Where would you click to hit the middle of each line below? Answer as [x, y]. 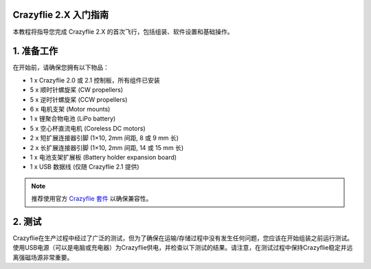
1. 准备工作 [35, 51]
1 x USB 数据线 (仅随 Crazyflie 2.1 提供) [85, 167]
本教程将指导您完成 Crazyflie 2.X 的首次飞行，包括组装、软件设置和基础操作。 [123, 32]
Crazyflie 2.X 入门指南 [61, 15]
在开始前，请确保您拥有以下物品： [61, 67]
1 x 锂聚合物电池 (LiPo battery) [73, 119]
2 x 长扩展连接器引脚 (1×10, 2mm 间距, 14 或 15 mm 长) [107, 147]
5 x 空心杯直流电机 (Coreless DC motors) [88, 128]
